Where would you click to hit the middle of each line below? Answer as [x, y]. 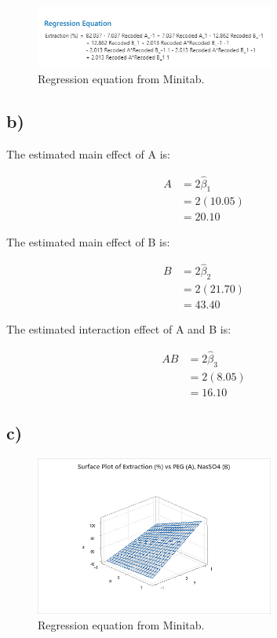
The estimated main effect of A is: [88, 153]
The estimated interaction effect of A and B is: [119, 329]
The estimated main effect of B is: [88, 241]
